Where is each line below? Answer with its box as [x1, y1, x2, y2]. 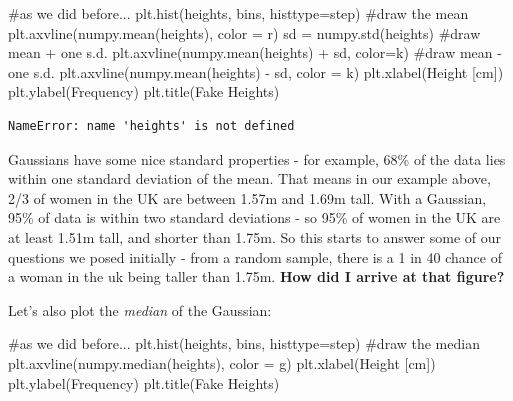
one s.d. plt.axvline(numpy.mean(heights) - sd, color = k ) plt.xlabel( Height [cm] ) [8, 61, 504, 82]
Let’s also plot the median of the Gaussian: [8, 299, 272, 320]
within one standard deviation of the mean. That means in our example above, [8, 168, 491, 189]
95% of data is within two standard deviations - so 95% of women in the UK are [8, 207, 501, 228]
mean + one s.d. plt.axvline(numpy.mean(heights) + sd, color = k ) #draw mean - [8, 42, 502, 63]
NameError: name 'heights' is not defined [8, 118, 295, 133]
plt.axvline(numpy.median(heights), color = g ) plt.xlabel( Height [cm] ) [8, 352, 436, 373]
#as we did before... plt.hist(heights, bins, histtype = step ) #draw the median [8, 333, 480, 354]
